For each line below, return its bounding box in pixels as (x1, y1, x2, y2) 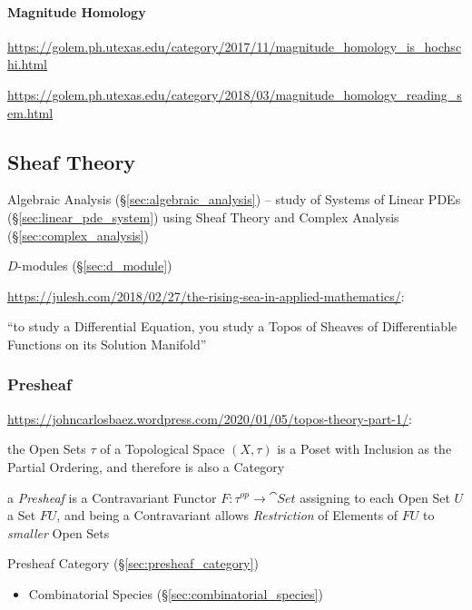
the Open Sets (7, 439, 86, 458)
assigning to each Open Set (300, 487, 450, 507)
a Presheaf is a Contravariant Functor (7, 487, 217, 507)
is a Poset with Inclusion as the (277, 439, 452, 458)
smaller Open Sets (7, 523, 110, 542)
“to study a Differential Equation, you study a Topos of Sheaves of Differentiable (7, 317, 457, 336)
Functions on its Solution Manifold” (7, 334, 207, 353)
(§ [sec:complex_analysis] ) (7, 225, 149, 244)
